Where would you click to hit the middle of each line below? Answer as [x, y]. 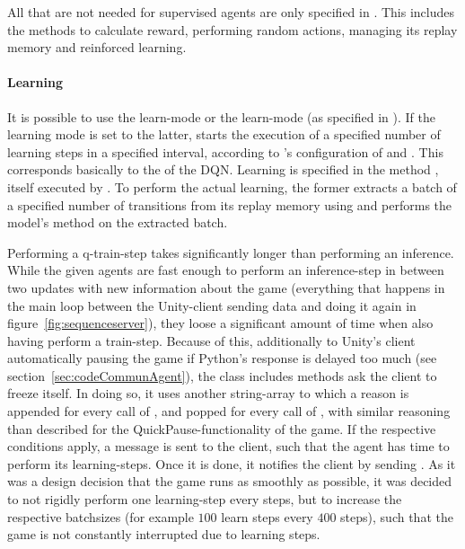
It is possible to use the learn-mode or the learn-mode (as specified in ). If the [221, 116]
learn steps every [267, 516]
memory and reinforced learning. [97, 47]
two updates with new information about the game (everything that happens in [226, 287]
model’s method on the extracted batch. [118, 222]
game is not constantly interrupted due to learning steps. [164, 534]
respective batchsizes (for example [101, 516]
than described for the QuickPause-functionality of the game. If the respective [222, 428]
